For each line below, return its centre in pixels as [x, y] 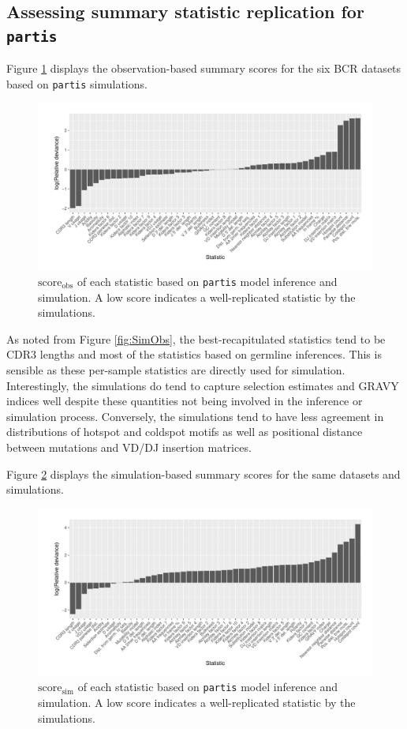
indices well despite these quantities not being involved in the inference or [185, 401]
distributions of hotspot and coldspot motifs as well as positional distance [185, 432]
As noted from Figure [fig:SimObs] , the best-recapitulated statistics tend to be [196, 338]
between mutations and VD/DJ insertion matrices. [129, 447]
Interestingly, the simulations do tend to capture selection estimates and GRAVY [203, 385]
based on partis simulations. [77, 83]
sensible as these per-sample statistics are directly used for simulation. [176, 370]
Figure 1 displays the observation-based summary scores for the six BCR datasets [204, 68]
